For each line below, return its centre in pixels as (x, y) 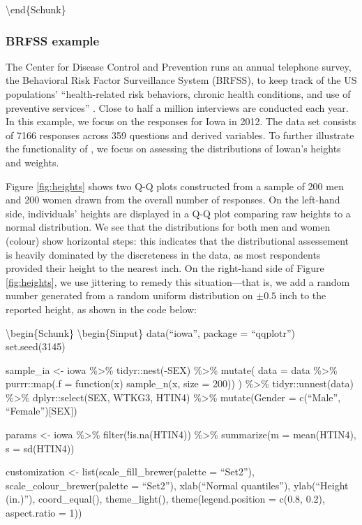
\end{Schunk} (36, 9)
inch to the (303, 295)
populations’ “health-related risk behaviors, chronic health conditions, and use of (178, 94)
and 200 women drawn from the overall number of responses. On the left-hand (173, 200)
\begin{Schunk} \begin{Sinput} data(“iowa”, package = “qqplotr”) (151, 332)
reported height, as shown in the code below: (101, 309)
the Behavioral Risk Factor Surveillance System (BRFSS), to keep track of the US (181, 80)
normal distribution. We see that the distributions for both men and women (168, 227)
